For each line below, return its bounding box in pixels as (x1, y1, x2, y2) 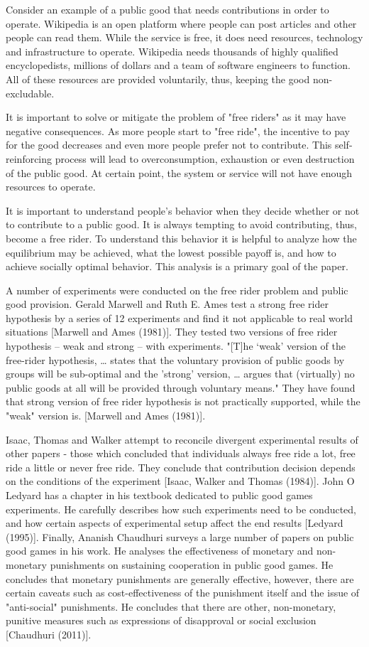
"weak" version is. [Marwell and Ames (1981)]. (6, 408, 206, 423)
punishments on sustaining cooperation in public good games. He (50, 557, 334, 572)
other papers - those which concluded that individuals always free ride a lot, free (6, 446, 356, 461)
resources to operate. (6, 179, 96, 194)
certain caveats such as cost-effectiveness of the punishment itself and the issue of (6, 585, 360, 600)
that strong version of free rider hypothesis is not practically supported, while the (6, 394, 360, 409)
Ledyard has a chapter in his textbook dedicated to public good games (6, 488, 313, 502)
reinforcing (6, 151, 53, 166)
